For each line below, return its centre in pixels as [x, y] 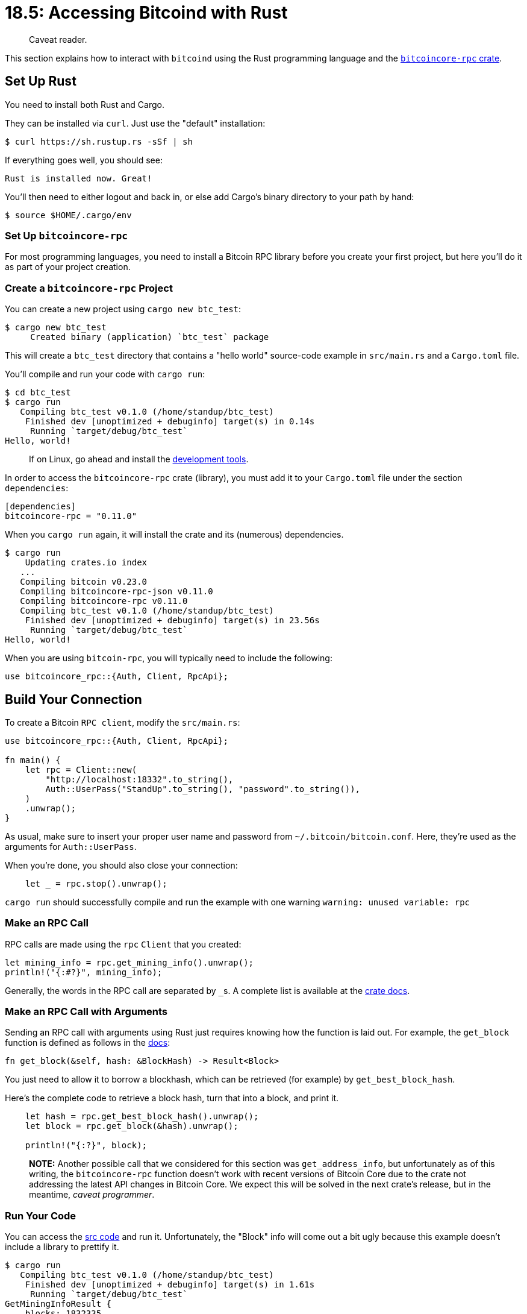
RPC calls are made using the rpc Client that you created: [123, 944]
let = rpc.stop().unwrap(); [96, 883]
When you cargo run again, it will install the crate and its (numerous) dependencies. [174, 535]
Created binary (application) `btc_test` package [150, 337]
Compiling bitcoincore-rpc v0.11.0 [104, 601]
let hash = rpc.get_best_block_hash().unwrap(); [142, 1117]
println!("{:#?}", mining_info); [84, 972]
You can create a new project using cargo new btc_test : [123, 309]
